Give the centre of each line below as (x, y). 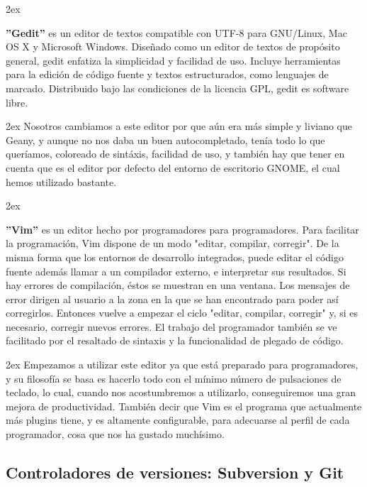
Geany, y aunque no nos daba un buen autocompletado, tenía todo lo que (165, 139)
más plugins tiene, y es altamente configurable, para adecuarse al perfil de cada (178, 420)
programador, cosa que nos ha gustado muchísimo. (115, 434)
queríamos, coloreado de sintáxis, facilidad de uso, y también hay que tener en (175, 154)
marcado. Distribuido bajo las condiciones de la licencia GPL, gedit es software (177, 88)
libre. (17, 102)
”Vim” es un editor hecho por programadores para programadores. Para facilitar (182, 229)
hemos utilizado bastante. (61, 181)
